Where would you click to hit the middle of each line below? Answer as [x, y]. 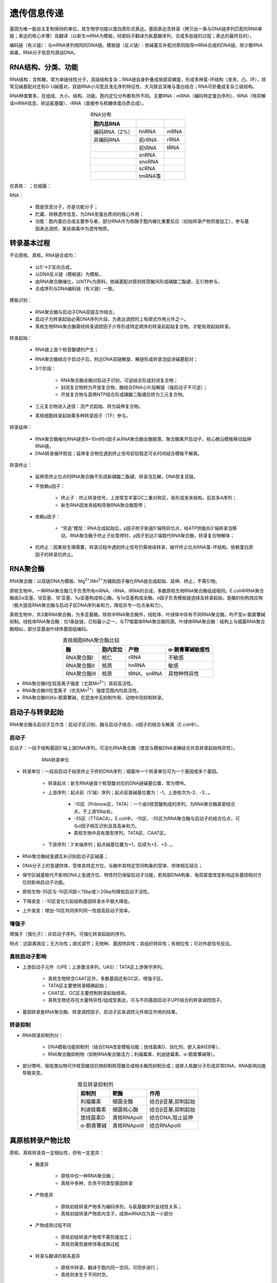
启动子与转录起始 [36, 713]
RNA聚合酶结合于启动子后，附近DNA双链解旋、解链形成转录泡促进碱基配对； [117, 359]
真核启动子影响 [28, 957]
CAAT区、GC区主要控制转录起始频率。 [89, 993]
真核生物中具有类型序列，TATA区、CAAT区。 [121, 833]
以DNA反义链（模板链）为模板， [69, 274]
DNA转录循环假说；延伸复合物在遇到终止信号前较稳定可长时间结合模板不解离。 [119, 453]
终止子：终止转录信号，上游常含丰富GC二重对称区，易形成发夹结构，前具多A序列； [149, 498]
